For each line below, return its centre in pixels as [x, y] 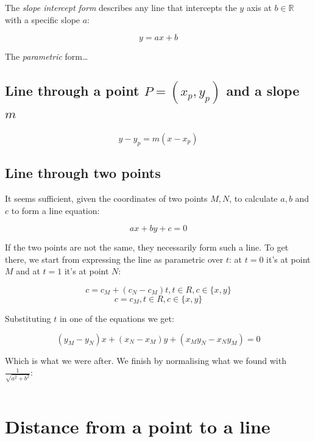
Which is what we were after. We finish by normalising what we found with [146, 360]
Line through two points [83, 173]
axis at [259, 7]
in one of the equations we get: [117, 318]
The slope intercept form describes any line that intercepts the [121, 7]
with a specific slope [43, 19]
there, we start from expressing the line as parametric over [114, 259]
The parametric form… [47, 56]
